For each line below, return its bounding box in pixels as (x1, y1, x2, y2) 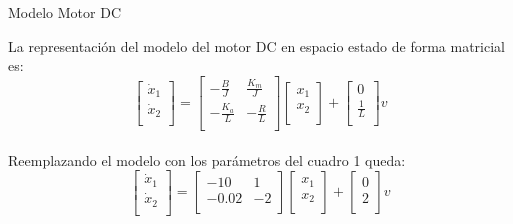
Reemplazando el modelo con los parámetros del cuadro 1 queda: (8, 149, 406, 170)
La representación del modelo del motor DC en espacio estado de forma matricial (8, 35, 505, 56)
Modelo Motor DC (8, 2, 122, 22)
